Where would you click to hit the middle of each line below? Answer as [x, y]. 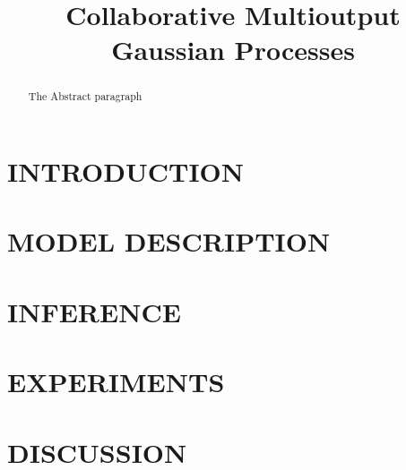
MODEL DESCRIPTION [169, 241]
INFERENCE [94, 311]
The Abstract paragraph [85, 96]
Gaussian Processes [233, 50]
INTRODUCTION [126, 171]
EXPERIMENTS [116, 382]
